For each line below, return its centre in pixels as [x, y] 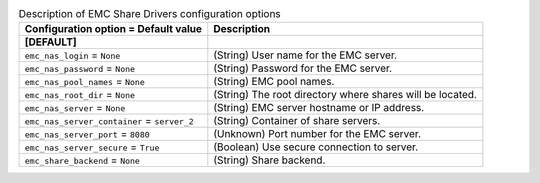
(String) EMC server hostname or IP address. [319, 108]
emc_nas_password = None [79, 68]
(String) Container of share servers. [297, 121]
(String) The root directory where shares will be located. [345, 95]
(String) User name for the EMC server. [305, 55]
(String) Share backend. [269, 160]
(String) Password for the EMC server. [303, 68]
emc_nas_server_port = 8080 [87, 134]
